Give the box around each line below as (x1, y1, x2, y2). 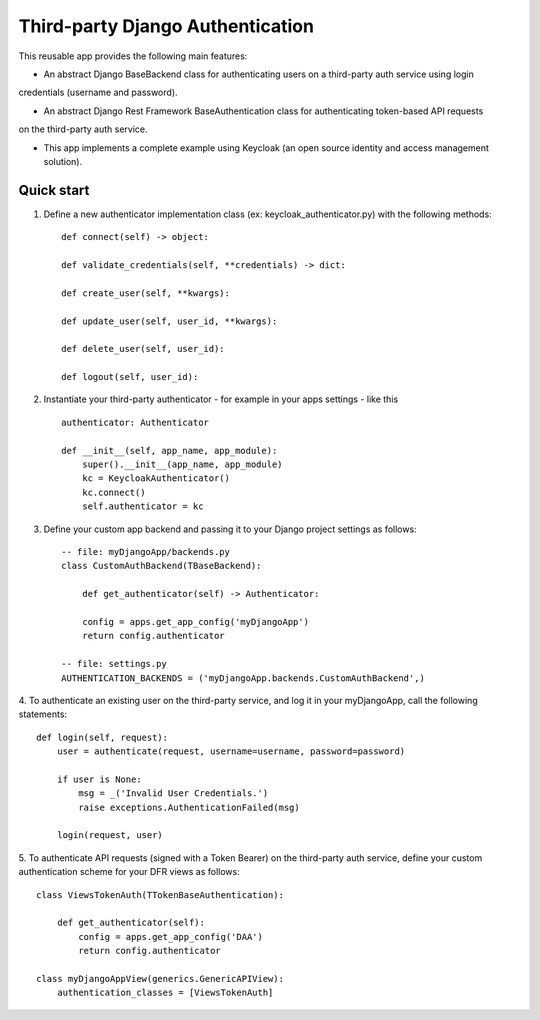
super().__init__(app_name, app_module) (81, 459, 284, 470)
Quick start (18, 181, 90, 199)
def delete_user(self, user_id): (61, 343, 225, 355)
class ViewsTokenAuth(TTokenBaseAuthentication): (36, 889, 285, 900)
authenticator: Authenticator (61, 416, 210, 428)
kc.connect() (81, 486, 146, 498)
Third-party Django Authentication (18, 15, 315, 37)
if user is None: (56, 773, 142, 785)
